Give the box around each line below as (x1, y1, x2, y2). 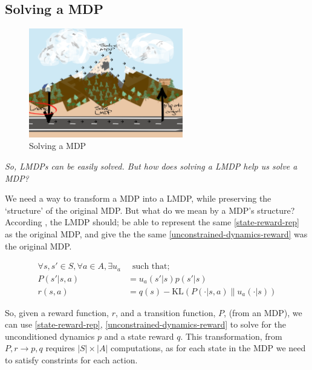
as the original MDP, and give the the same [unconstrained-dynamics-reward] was (5, 227, 308, 240)
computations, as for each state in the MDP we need (111, 342, 306, 354)
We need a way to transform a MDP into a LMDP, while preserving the (5, 192, 271, 205)
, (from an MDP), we (224, 306, 302, 319)
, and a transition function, (115, 306, 216, 319)
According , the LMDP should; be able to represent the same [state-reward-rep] (5, 216, 299, 228)
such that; (132, 262, 170, 271)
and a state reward (104, 329, 174, 342)
